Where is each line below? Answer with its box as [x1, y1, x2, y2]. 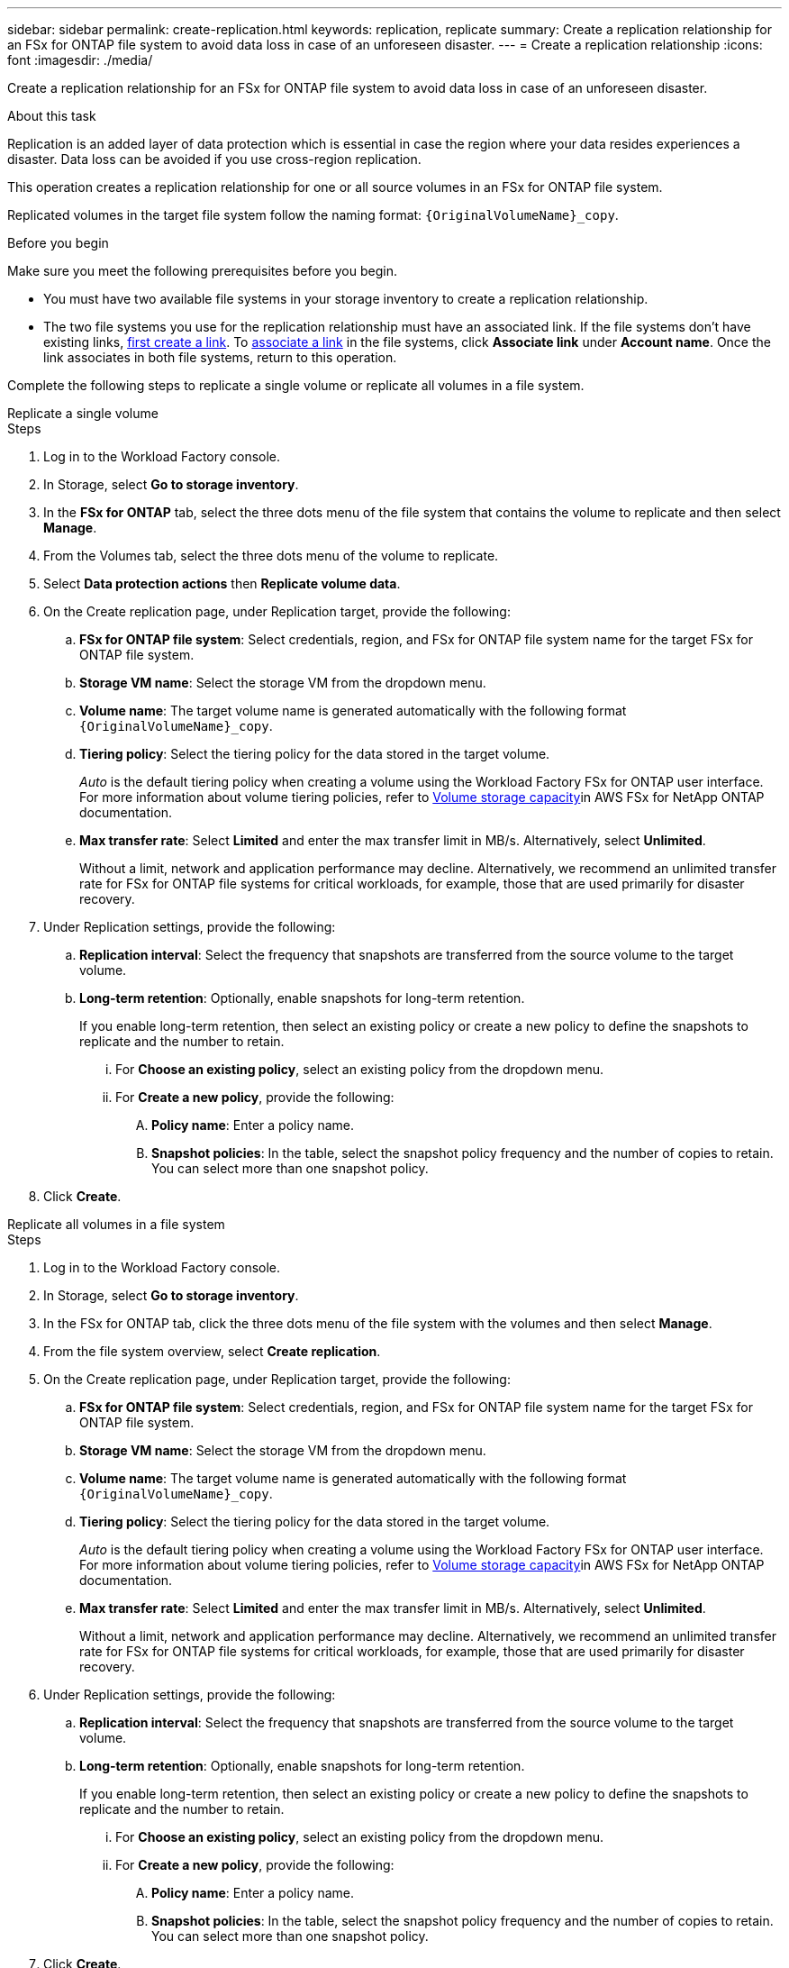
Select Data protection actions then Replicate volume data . [43, 576, 401, 591]
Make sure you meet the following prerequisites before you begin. [7, 263, 397, 278]
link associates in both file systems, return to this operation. [43, 350, 397, 365]
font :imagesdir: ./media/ [7, 52, 153, 68]
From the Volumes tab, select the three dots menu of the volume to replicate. [43, 548, 499, 563]
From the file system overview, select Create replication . [43, 1344, 381, 1359]
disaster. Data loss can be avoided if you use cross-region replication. [7, 151, 422, 167]
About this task [7, 108, 96, 123]
